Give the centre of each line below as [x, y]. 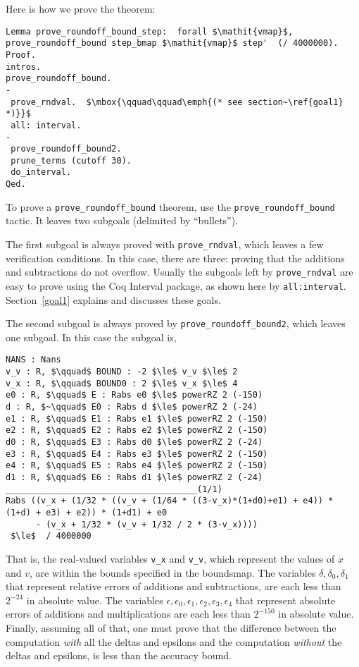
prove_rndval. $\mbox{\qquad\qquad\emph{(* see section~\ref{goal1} [177, 102]
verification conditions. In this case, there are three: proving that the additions [175, 258]
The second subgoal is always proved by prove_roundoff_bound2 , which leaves [176, 323]
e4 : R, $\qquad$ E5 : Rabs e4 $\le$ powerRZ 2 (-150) [137, 466]
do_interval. [41, 172]
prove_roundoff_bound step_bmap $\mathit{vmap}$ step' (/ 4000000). [172, 43]
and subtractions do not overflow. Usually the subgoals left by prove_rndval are [179, 272]
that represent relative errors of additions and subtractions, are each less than [174, 586]
